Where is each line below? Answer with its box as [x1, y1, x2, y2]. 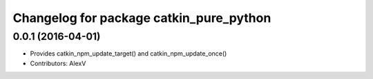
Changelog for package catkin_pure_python [12, 10, 271, 25]
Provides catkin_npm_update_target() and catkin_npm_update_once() [30, 49, 227, 58]
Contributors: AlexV [30, 59, 86, 67]
